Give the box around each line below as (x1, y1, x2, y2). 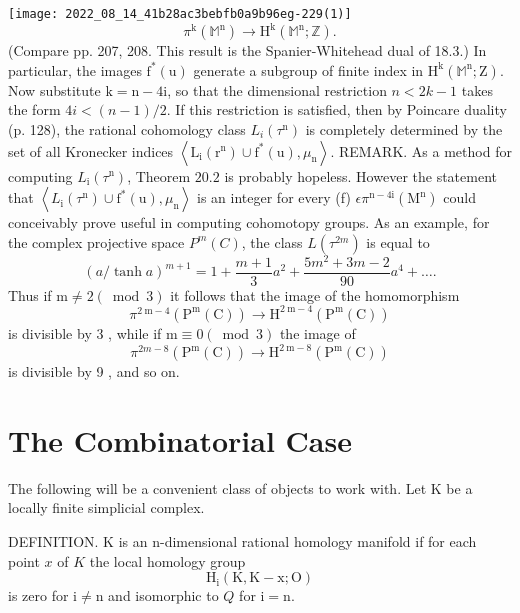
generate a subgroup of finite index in (193, 59, 424, 80)
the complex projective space (8, 231, 185, 252)
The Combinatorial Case (8, 419, 352, 460)
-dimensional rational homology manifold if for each (159, 530, 477, 551)
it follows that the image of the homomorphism (170, 284, 460, 305)
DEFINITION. (8, 530, 99, 551)
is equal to (366, 231, 430, 252)
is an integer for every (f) (197, 187, 351, 208)
